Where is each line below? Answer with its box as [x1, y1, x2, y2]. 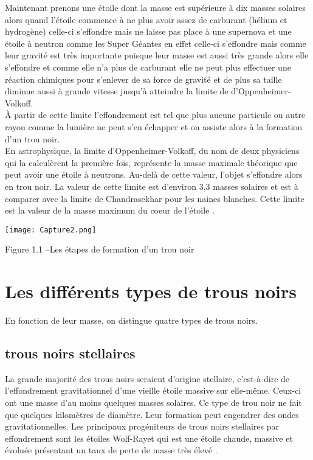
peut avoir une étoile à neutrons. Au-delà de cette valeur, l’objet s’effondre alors [5, 168, 303, 181]
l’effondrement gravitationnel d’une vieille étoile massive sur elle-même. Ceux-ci [5, 384, 301, 397]
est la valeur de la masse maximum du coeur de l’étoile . [5, 204, 215, 217]
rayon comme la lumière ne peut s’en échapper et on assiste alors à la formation [5, 120, 303, 133]
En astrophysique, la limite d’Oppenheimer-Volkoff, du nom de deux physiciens [5, 144, 300, 157]
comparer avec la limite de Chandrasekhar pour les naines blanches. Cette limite [5, 192, 304, 204]
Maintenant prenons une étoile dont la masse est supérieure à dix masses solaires [5, 1, 306, 13]
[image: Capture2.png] [5, 225, 97, 234]
